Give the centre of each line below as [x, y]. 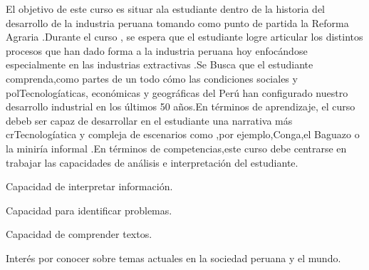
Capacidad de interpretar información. [89, 186]
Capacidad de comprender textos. [79, 234]
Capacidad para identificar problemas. [89, 210]
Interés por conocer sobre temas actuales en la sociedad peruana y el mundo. [173, 258]
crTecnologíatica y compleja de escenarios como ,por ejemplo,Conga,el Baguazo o [183, 134]
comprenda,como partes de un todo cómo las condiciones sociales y [152, 78]
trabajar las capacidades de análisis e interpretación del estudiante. [152, 162]
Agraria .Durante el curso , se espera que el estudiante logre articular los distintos [184, 37]
